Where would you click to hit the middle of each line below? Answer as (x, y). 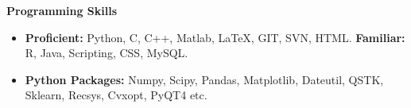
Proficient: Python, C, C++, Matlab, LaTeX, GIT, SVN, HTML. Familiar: (215, 37)
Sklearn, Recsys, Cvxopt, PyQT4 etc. (116, 95)
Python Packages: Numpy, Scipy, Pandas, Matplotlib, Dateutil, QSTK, (204, 79)
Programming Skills (62, 10)
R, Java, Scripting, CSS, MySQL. (107, 53)
